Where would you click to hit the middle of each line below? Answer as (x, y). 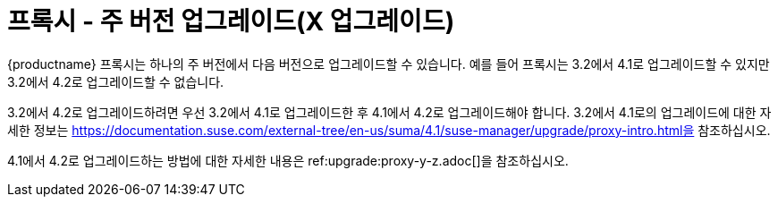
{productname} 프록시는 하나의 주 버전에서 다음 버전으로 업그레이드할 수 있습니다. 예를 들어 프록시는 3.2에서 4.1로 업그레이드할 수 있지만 (389, 64)
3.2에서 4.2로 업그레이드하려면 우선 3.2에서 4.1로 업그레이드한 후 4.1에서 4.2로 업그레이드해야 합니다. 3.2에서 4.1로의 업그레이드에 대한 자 (389, 112)
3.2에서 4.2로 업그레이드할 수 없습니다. (116, 81)
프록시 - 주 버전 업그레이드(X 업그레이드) (231, 21)
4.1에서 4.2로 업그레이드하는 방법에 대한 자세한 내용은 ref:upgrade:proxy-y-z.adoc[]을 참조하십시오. (288, 160)
